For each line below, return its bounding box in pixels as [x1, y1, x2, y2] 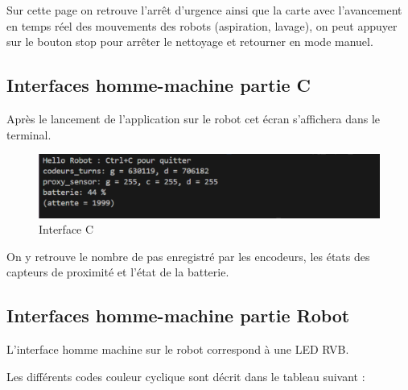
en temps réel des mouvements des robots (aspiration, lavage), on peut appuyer [6, 17, 398, 34]
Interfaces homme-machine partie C [6, 73, 311, 97]
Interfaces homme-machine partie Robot [6, 303, 350, 328]
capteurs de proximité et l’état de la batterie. [6, 263, 229, 280]
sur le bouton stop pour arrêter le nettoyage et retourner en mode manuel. [6, 33, 373, 50]
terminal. [6, 126, 52, 143]
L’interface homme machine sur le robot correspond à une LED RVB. [6, 341, 349, 358]
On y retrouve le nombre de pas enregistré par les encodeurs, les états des [6, 247, 370, 264]
